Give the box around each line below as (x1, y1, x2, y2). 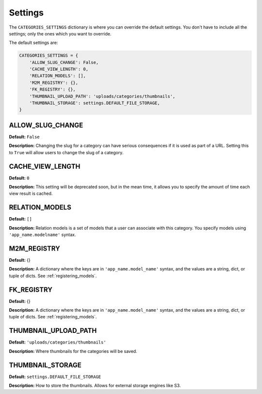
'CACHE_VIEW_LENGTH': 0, (29, 66, 89, 72)
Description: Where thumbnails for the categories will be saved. (9, 348, 138, 354)
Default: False (9, 134, 40, 140)
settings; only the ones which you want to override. (9, 31, 112, 36)
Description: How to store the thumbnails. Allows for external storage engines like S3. (9, 383, 181, 389)
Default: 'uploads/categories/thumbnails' (9, 339, 106, 345)
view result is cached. (9, 190, 53, 196)
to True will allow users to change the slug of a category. (9, 149, 124, 155)
